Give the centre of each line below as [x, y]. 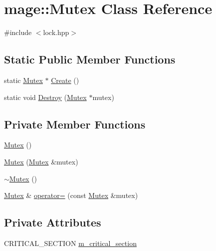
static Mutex [23, 80]
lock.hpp [56, 32]
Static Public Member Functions [90, 59]
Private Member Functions [75, 124]
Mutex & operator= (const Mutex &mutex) [71, 195]
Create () [65, 80]
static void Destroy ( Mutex [45, 97]
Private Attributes [53, 222]
